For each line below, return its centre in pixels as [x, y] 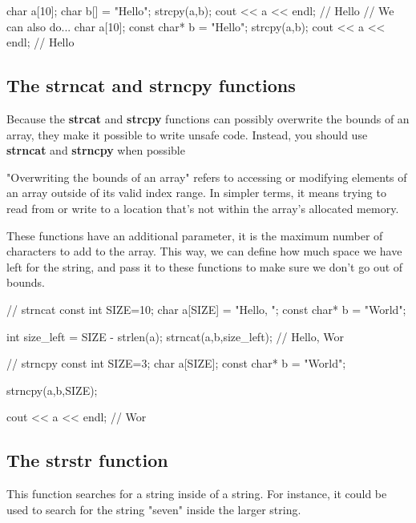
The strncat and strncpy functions [151, 85]
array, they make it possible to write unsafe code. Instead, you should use [187, 134]
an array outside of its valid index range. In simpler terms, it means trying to [196, 193]
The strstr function [87, 460]
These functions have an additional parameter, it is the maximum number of [195, 235]
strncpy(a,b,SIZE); [52, 390]
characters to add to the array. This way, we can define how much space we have [204, 251]
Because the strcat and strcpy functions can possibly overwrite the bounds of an [208, 118]
